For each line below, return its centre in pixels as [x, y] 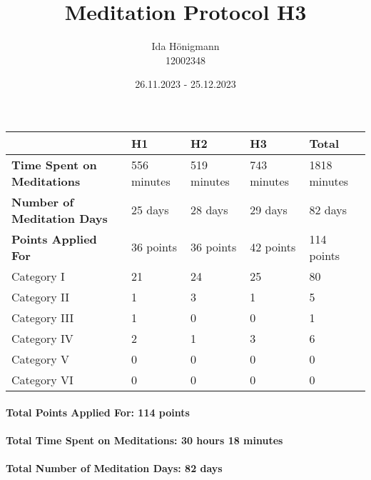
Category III [43, 317]
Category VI [42, 379]
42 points [273, 247]
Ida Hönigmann [185, 46]
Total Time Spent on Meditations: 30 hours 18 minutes [144, 440]
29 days [269, 210]
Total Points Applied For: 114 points [98, 412]
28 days [209, 210]
